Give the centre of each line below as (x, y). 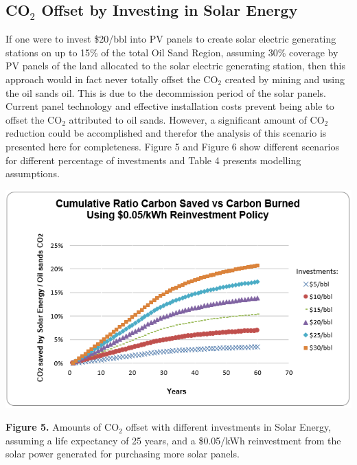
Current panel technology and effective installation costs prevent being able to (170, 106)
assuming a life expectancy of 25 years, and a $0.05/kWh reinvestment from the (173, 440)
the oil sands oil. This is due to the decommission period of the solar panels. (166, 92)
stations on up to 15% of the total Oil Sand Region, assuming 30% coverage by (172, 52)
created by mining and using (285, 79)
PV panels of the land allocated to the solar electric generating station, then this (175, 66)
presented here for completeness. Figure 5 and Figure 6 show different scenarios (173, 146)
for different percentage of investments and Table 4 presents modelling (153, 160)
